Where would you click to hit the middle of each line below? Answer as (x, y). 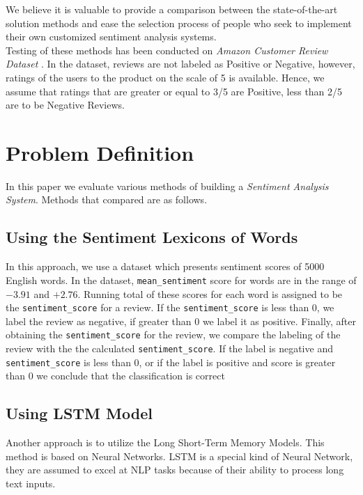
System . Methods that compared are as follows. (107, 199)
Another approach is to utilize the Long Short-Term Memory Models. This (165, 442)
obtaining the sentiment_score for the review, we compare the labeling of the (173, 335)
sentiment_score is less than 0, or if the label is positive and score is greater (171, 362)
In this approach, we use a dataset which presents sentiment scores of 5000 (165, 266)
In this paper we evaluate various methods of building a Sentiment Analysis (167, 186)
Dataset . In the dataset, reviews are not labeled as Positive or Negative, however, (180, 64)
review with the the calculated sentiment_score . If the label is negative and (169, 348)
